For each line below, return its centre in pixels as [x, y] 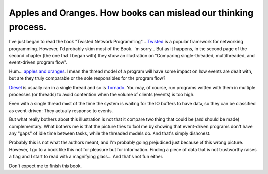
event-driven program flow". [38, 62]
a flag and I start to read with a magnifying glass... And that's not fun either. [86, 157]
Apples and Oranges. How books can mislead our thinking [131, 13]
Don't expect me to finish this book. [45, 166]
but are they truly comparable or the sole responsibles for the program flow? [87, 78]
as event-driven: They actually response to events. [61, 110]
